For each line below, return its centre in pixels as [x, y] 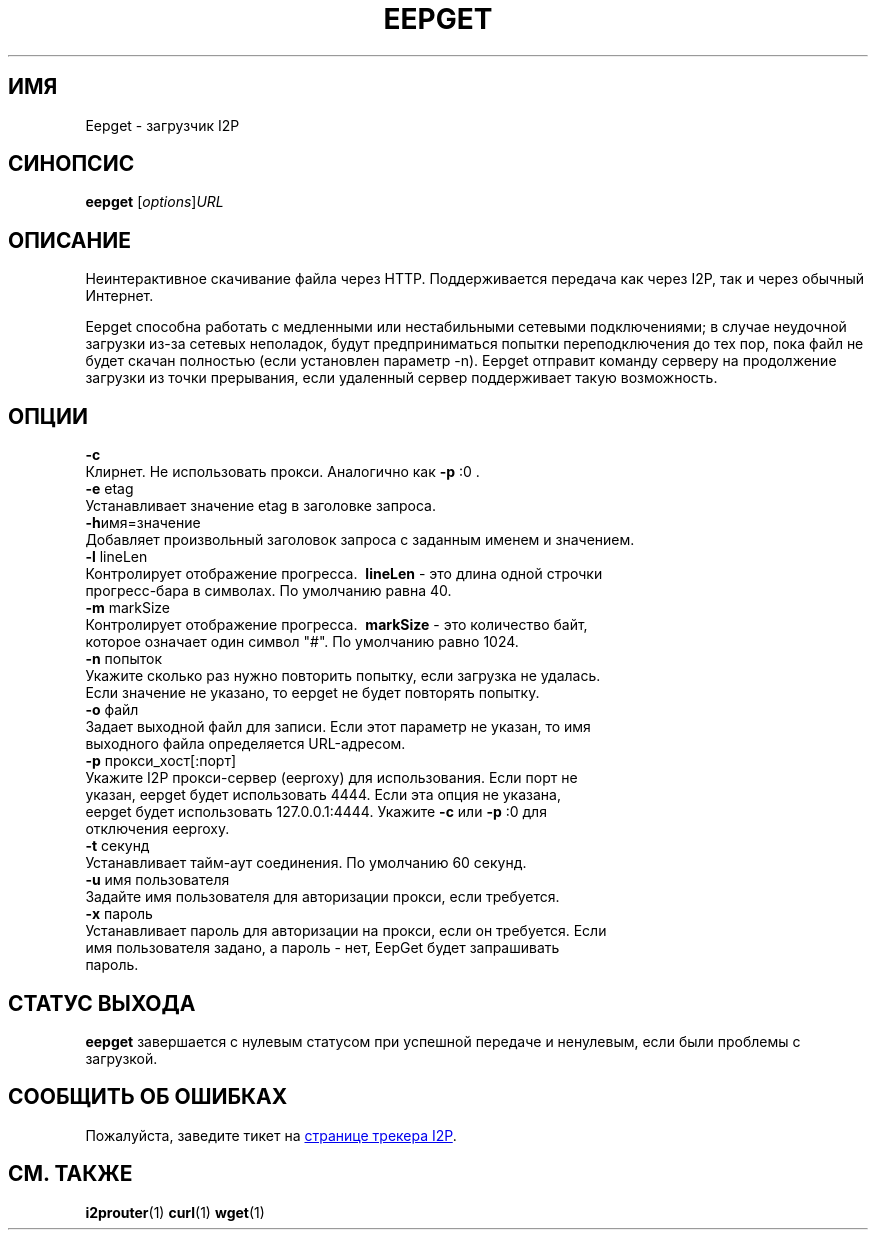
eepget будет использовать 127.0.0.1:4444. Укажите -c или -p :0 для [316, 812]
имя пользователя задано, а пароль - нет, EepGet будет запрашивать [322, 948]
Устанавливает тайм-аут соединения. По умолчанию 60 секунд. [306, 863]
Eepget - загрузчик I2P [162, 125]
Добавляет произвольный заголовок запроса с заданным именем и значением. [360, 540]
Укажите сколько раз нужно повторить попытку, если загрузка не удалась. [343, 676]
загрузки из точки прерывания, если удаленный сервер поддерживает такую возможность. [401, 378]
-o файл [112, 710]
